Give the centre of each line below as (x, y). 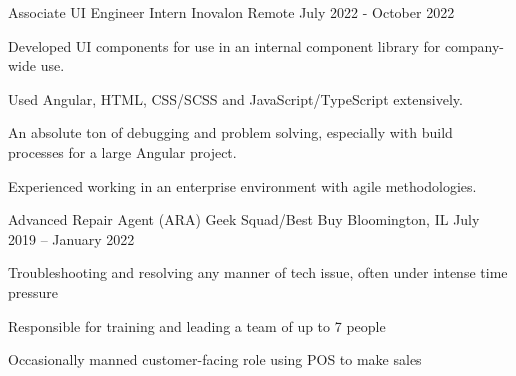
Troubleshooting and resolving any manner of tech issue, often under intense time (258, 272)
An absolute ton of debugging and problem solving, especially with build (230, 132)
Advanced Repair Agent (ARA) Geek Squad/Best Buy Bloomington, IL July (244, 219)
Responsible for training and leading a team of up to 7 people (197, 325)
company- (474, 45)
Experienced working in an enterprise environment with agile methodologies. (242, 185)
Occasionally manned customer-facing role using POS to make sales (215, 359)
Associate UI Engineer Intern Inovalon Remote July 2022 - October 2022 (231, 12)
